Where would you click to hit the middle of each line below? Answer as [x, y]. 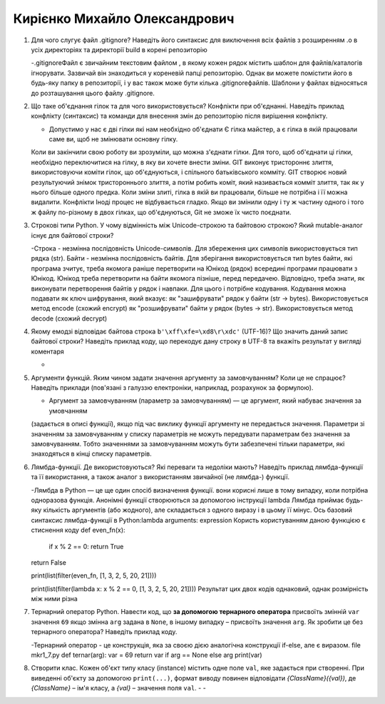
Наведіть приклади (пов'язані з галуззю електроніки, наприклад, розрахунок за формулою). [172, 388]
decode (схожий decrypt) [69, 318]
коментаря [47, 351]
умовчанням [68, 411]
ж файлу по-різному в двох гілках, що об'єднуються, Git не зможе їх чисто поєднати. [161, 212]
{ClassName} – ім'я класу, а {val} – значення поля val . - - [118, 688]
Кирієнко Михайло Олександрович [124, 19]
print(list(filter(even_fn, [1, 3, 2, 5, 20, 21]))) [94, 575]
